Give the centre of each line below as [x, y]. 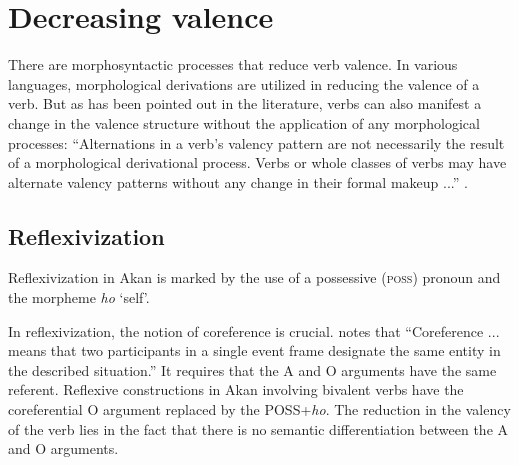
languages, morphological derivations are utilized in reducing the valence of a [244, 83]
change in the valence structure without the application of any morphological [244, 122]
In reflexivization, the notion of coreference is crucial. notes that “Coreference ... [254, 330]
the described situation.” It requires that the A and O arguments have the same [252, 369]
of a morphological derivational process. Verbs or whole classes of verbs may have [257, 162]
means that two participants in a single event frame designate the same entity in [254, 350]
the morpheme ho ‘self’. [79, 297]
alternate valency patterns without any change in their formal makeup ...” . [238, 181]
